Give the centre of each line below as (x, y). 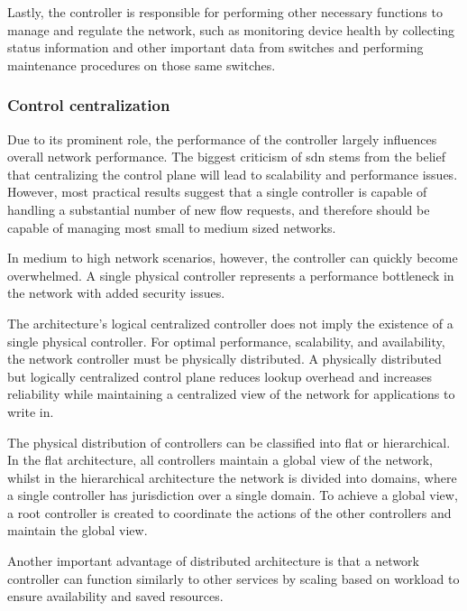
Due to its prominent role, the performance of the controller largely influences (222, 139)
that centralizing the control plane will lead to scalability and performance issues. (233, 174)
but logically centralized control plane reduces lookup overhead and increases (220, 376)
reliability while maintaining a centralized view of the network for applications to (231, 394)
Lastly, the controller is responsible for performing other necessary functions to (225, 12)
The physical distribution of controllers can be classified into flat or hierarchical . (229, 442)
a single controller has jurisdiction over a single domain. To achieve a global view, (233, 495)
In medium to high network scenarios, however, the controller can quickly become (233, 258)
